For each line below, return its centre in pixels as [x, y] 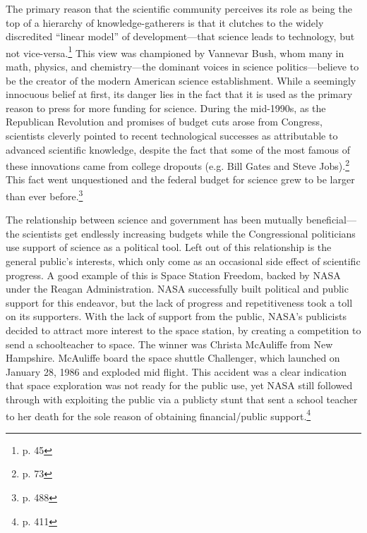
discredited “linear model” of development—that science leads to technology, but [180, 36]
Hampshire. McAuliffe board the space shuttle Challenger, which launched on [173, 358]
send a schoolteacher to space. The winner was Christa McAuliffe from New [169, 344]
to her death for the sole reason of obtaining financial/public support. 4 [158, 415]
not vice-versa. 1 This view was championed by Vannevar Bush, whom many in [175, 51]
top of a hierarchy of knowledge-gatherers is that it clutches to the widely [165, 22]
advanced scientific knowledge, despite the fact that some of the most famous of [178, 149]
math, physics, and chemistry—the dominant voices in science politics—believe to [182, 67]
